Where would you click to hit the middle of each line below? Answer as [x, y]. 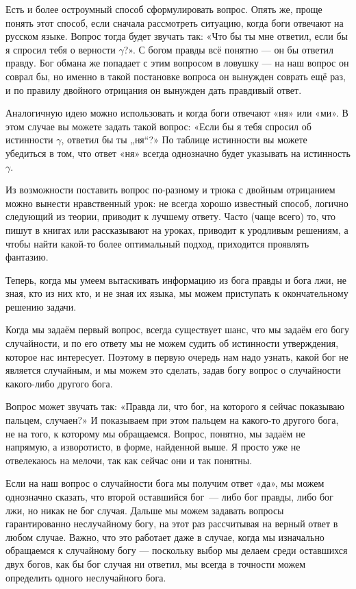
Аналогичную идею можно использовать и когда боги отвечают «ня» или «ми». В [177, 113]
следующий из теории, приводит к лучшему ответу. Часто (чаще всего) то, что [171, 216]
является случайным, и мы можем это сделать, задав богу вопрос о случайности [173, 370]
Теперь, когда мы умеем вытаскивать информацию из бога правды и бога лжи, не [176, 279]
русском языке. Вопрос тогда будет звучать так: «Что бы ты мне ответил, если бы [177, 36]
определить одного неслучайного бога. [86, 577]
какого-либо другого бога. [59, 383]
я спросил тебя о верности [61, 49]
